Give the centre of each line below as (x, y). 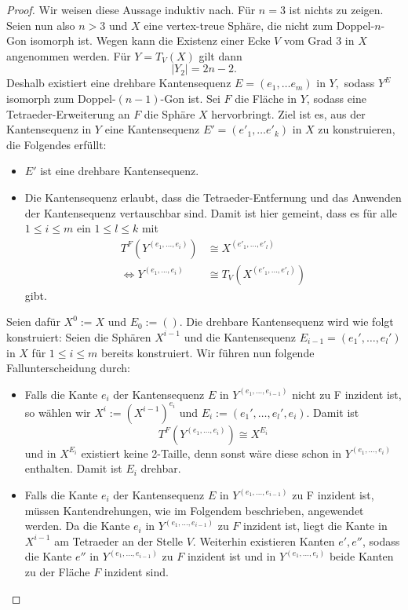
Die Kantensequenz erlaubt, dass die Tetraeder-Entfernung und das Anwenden (213, 197)
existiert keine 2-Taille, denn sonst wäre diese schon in (211, 453)
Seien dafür (33, 321)
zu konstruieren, (357, 129)
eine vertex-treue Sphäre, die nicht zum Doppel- (259, 25)
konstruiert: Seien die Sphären (79, 336)
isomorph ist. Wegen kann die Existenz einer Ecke (150, 40)
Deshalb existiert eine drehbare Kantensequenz (119, 83)
